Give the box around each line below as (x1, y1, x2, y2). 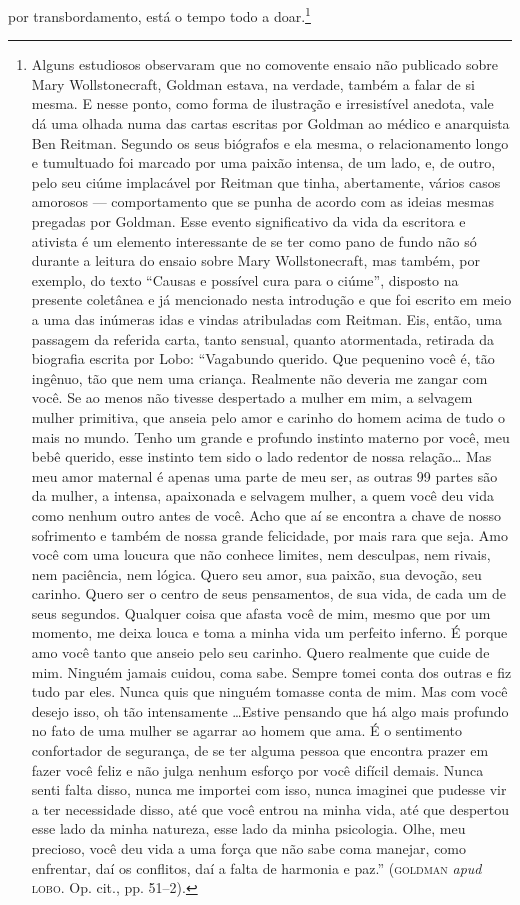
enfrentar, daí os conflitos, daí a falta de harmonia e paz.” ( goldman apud (31, 857, 482, 878)
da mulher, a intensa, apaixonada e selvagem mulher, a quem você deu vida (31, 485, 495, 506)
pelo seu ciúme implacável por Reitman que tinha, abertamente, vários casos (31, 171, 501, 192)
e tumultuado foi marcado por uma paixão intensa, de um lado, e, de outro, (31, 152, 496, 173)
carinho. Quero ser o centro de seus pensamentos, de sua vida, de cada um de (31, 583, 507, 604)
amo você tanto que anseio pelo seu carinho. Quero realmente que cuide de (31, 642, 490, 663)
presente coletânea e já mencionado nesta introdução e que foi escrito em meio (31, 289, 512, 310)
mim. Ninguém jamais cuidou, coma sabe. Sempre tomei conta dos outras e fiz (31, 661, 512, 682)
